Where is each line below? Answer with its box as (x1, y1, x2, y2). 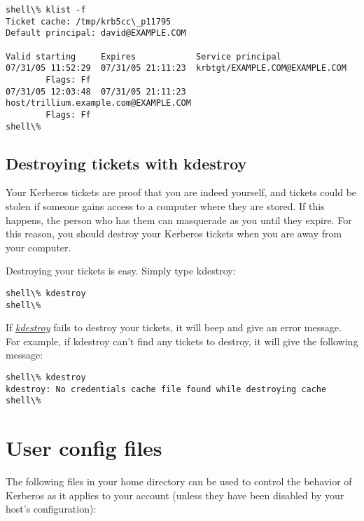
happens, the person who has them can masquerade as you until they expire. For (6, 212, 352, 227)
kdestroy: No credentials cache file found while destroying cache (6, 384, 327, 394)
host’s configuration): (6, 501, 97, 516)
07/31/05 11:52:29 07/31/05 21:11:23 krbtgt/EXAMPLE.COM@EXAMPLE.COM (6, 63, 346, 74)
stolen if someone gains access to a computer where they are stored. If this (6, 199, 325, 214)
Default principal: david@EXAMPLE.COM (6, 28, 186, 39)
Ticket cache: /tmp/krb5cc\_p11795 (6, 16, 171, 27)
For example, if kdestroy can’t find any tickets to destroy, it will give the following (6, 333, 358, 348)
